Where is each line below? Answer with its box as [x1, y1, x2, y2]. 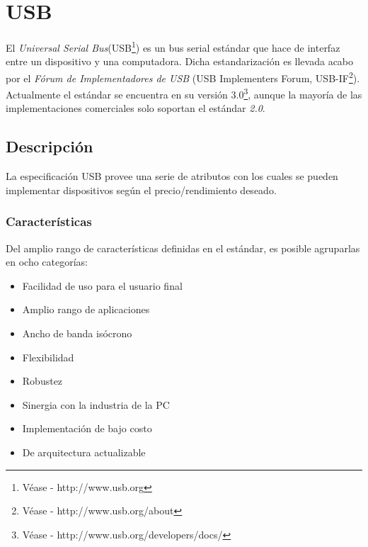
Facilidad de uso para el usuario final [22, 278, 183, 293]
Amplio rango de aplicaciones [22, 302, 150, 317]
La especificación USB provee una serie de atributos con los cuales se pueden [6, 169, 338, 184]
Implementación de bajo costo [22, 421, 152, 436]
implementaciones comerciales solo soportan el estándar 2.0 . [6, 101, 265, 115]
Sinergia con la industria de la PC [22, 397, 170, 412]
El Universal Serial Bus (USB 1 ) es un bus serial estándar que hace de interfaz [6, 38, 340, 55]
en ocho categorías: [6, 254, 88, 269]
